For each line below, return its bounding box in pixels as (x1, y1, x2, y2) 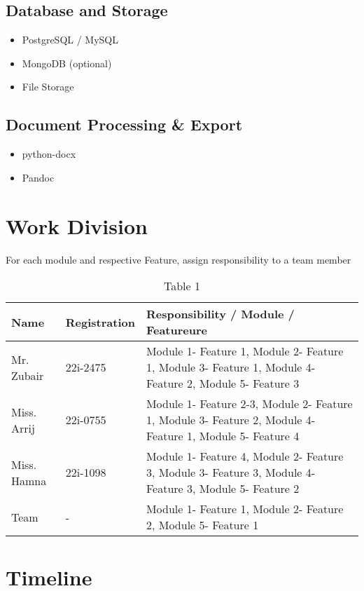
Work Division (6, 211, 148, 240)
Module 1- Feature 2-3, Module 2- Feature (146, 395, 353, 412)
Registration (65, 313, 135, 330)
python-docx (22, 147, 76, 161)
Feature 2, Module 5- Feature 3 (146, 375, 300, 392)
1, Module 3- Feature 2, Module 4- (146, 412, 316, 428)
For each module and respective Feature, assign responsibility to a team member (6, 252, 351, 266)
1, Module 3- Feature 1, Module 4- (146, 359, 316, 376)
